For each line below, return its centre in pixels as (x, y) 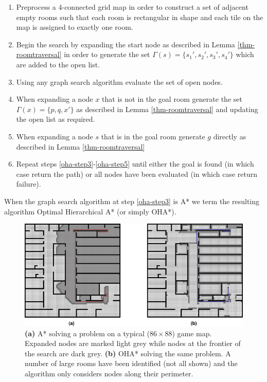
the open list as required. (56, 119)
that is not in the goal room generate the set (172, 99)
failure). (29, 184)
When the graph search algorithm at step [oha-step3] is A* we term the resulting (132, 201)
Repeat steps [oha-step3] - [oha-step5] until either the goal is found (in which (135, 164)
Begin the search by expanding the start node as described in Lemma (126, 44)
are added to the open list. (58, 64)
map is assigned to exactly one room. (75, 27)
